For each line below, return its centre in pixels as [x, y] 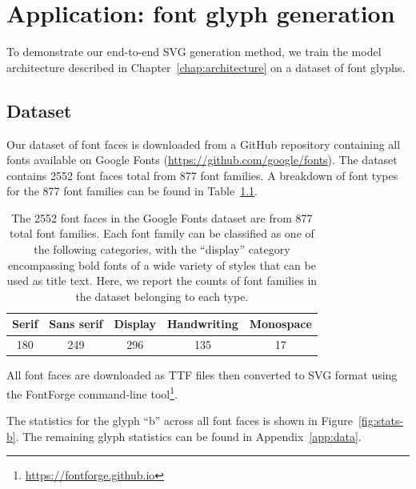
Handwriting [203, 324]
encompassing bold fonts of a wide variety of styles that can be [162, 265]
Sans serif [76, 324]
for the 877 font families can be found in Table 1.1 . [132, 191]
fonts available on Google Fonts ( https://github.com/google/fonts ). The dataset [202, 160]
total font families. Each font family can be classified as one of [162, 233]
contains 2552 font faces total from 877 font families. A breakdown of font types [202, 175]
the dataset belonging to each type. [162, 296]
